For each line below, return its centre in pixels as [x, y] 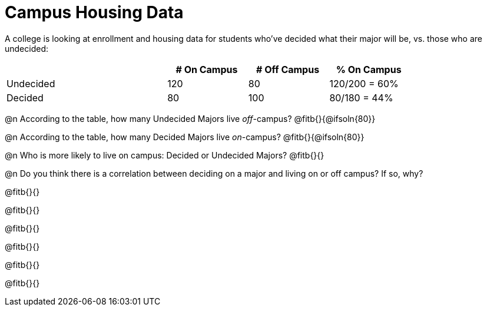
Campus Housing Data [94, 12]
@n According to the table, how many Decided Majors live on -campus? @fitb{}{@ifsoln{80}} [185, 137]
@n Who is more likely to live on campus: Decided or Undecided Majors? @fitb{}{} [165, 155]
